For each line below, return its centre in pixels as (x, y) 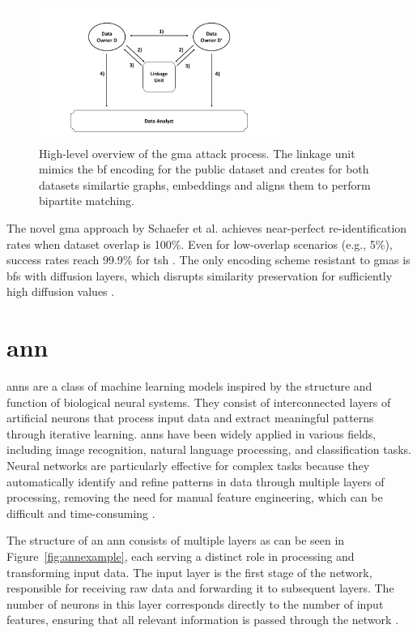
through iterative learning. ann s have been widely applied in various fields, (191, 433)
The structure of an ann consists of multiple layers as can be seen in (176, 540)
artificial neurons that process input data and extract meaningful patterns (190, 418)
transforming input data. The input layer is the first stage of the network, (189, 572)
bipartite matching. (87, 201)
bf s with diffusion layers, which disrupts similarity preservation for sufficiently (200, 275)
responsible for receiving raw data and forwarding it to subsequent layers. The (200, 588)
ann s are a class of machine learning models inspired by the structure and (189, 386)
